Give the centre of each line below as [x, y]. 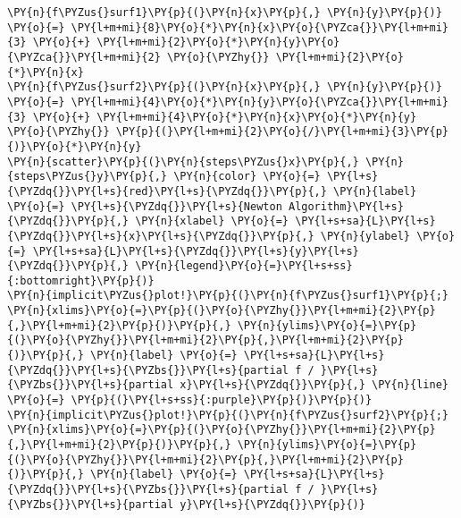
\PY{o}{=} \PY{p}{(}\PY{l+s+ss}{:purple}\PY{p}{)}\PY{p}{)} [190, 400]
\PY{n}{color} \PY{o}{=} [247, 177]
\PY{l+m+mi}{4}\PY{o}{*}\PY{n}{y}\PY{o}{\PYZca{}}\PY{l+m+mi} [260, 102]
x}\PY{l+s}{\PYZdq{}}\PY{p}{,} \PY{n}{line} [314, 385]
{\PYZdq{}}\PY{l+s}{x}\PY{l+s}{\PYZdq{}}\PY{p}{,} [161, 236]
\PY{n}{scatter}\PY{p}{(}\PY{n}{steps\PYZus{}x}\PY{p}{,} [183, 161]
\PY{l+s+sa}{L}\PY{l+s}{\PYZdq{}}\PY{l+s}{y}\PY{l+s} [196, 251]
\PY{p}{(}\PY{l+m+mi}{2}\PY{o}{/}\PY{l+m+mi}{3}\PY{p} [282, 132]
